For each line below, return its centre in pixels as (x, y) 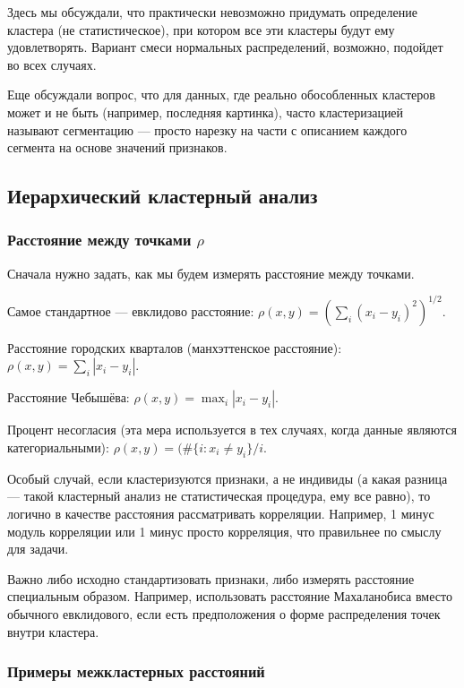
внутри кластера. (53, 631)
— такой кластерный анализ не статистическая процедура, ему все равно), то (219, 496)
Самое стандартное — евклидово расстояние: (131, 310)
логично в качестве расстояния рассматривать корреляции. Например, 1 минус (221, 514)
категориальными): (58, 447)
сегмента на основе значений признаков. (117, 147)
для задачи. (38, 549)
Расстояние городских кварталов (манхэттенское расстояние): (175, 347)
